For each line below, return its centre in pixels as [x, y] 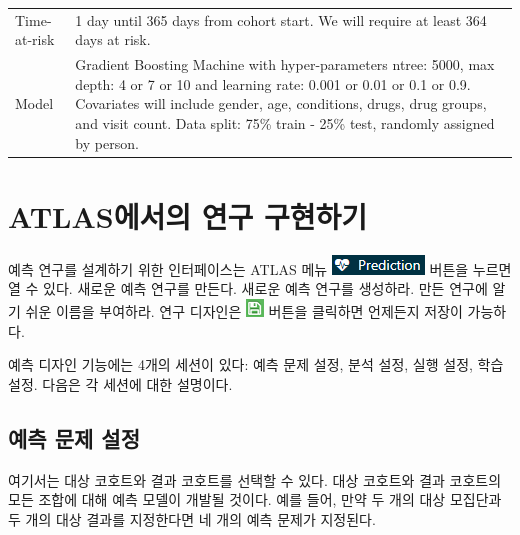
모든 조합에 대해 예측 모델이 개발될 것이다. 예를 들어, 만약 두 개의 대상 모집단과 [255, 499]
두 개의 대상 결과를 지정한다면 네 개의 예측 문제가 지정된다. [192, 518]
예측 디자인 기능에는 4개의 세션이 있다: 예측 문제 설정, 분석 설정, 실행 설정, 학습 [256, 364]
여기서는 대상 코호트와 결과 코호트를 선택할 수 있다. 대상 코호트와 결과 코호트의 [255, 479]
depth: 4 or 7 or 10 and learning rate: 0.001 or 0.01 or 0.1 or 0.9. [273, 83]
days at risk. [113, 39]
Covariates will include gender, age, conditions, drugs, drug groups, [281, 103]
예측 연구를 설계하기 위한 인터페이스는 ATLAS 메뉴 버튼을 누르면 [260, 268]
